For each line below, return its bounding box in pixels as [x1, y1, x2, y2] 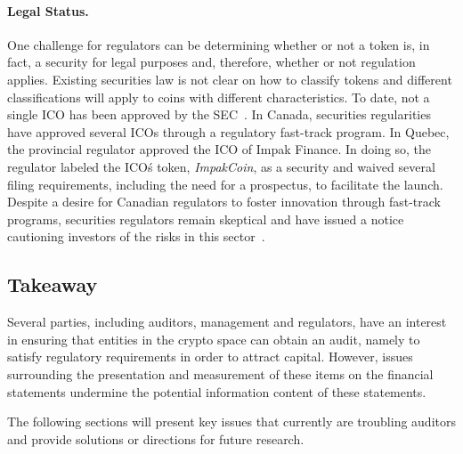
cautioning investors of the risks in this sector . [7, 227, 265, 246]
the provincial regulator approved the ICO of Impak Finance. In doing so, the [7, 140, 432, 158]
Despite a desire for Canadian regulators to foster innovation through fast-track [7, 192, 441, 211]
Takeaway [7, 271, 98, 298]
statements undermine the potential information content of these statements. [7, 382, 426, 401]
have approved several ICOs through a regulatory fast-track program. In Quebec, [7, 122, 450, 141]
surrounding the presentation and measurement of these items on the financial [7, 364, 434, 383]
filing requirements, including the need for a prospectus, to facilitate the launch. [7, 174, 443, 193]
